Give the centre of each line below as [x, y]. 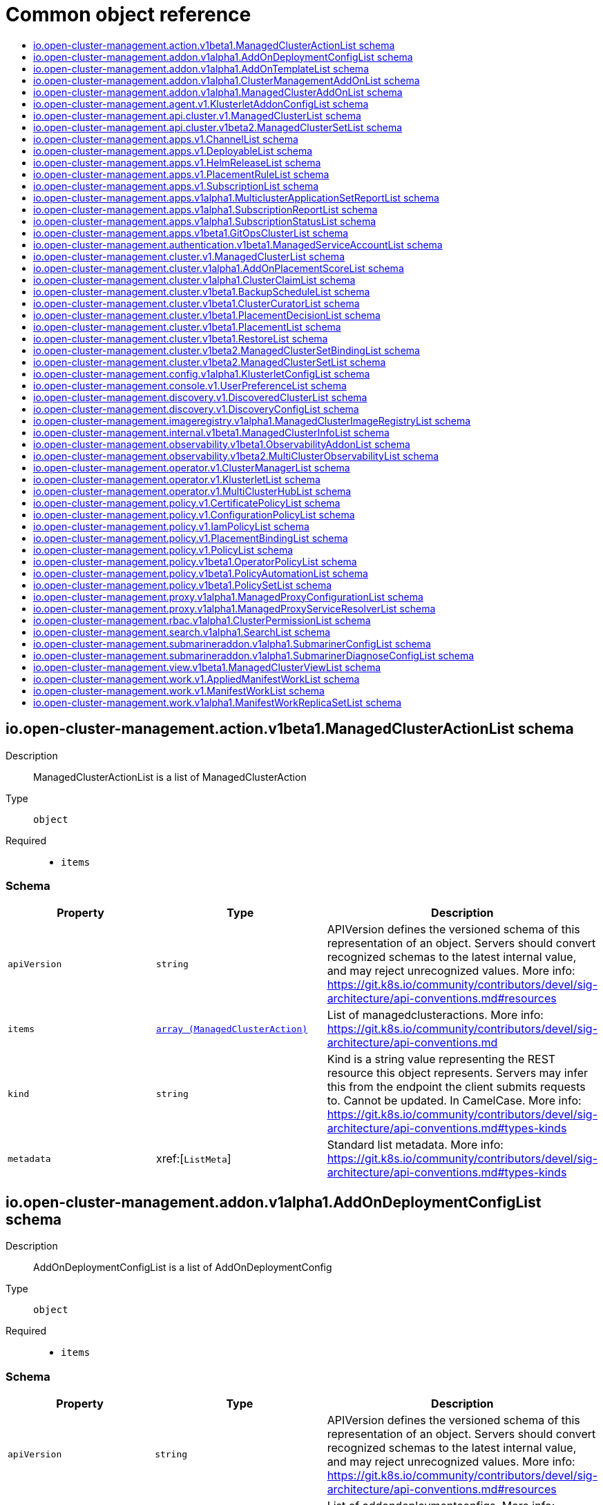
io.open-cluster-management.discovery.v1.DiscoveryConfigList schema [196, 409]
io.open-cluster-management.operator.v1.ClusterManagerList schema [192, 467]
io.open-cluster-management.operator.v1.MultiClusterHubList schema [192, 491]
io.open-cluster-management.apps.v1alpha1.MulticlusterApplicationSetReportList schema [236, 197]
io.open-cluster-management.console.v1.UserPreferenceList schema [190, 385]
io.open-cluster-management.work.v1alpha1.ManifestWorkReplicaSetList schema [218, 702]
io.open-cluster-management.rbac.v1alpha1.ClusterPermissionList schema [202, 620]
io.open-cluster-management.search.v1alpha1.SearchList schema [182, 632]
